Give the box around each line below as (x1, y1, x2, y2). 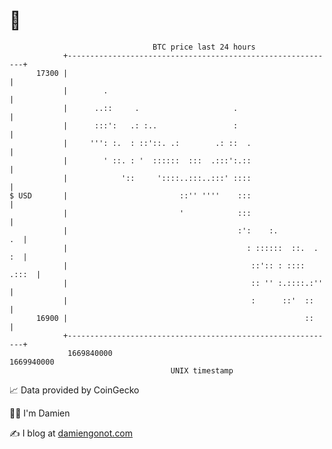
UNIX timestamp (170, 365, 234, 376)
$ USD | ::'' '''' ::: (9, 190, 252, 201)
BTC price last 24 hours (152, 42, 256, 52)
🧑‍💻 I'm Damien (9, 407, 71, 419)
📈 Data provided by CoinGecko (9, 384, 140, 396)
